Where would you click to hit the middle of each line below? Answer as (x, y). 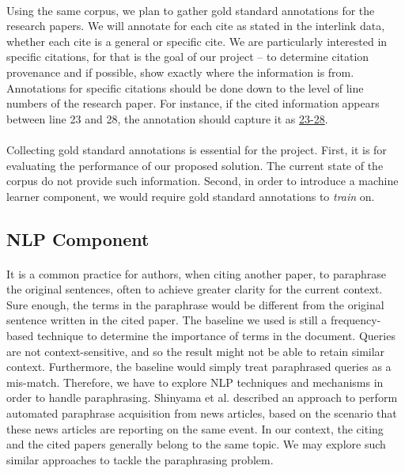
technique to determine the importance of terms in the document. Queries (216, 336)
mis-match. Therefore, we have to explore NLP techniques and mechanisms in (195, 382)
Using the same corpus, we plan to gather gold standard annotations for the (191, 10)
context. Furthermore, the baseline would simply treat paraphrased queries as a (199, 367)
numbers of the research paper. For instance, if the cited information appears (193, 103)
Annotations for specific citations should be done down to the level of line (185, 87)
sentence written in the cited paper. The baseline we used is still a (167, 320)
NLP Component (78, 238)
